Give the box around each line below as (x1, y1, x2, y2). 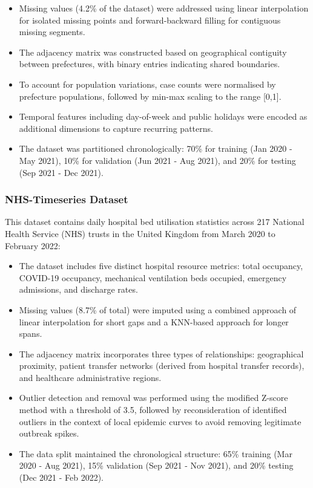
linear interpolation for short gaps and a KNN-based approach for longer (19, 315, 289, 328)
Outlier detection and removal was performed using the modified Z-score (19, 391, 288, 404)
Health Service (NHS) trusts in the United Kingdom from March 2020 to (5, 227, 275, 239)
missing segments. (19, 25, 85, 38)
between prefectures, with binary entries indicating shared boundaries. (19, 57, 280, 70)
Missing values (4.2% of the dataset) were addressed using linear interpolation (19, 2, 309, 14)
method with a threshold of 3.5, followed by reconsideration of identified (19, 403, 287, 416)
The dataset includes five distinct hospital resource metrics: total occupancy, (19, 259, 303, 272)
